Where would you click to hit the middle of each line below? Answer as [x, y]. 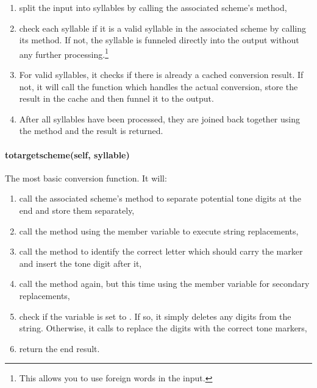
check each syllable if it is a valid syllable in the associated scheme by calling [162, 28]
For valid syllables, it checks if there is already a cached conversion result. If [161, 75]
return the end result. [59, 348]
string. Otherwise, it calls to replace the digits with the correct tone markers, [163, 328]
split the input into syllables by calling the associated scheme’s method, [153, 7]
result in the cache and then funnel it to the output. [116, 98]
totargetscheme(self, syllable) [67, 154]
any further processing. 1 [64, 53]
